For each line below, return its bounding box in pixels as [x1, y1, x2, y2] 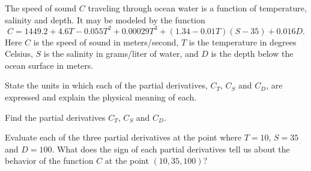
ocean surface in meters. [5, 59, 94, 71]
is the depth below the [211, 47, 294, 60]
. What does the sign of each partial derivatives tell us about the [52, 142, 290, 155]
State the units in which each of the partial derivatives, [5, 79, 208, 91]
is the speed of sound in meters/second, [33, 35, 179, 48]
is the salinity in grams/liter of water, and [43, 47, 199, 60]
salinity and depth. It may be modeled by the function [5, 13, 205, 26]
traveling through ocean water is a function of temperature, [88, 2, 307, 14]
